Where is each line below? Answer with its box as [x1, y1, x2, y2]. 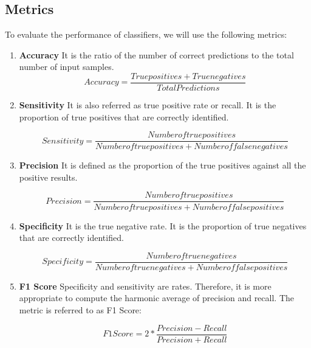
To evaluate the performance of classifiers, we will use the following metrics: [5, 28, 287, 41]
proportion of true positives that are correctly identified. [19, 110, 229, 123]
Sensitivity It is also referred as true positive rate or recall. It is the [19, 99, 276, 111]
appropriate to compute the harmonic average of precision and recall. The [19, 291, 294, 304]
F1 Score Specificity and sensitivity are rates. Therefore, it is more [19, 279, 272, 292]
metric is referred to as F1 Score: [19, 303, 142, 316]
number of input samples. [19, 60, 114, 73]
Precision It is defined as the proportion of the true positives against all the [19, 159, 306, 172]
